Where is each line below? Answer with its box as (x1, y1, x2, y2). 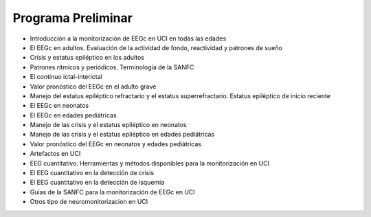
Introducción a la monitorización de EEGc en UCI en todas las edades (30, 34, 227, 43)
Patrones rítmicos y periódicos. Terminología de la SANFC (30, 62, 194, 71)
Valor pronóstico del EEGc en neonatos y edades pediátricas (30, 139, 202, 148)
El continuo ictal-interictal (30, 73, 102, 81)
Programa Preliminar (12, 10, 133, 25)
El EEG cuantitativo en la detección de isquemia (30, 179, 165, 187)
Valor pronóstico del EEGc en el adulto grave (30, 82, 157, 91)
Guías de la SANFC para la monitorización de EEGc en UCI (30, 187, 195, 196)
